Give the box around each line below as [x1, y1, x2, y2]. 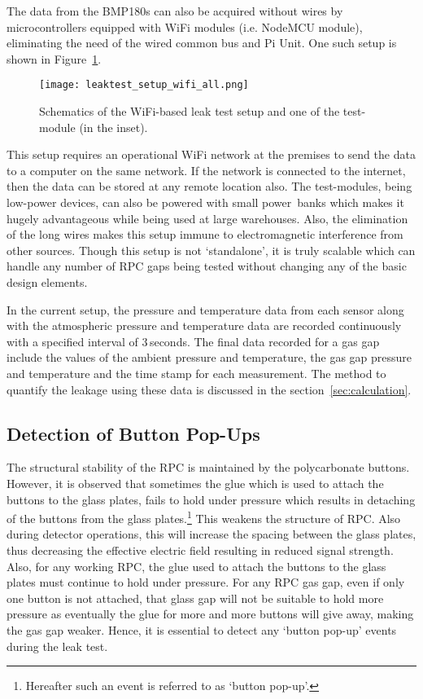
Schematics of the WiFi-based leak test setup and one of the [39, 103, 340, 120]
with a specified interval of [7, 332, 138, 349]
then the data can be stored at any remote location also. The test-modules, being [7, 178, 412, 195]
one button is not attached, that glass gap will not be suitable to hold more [7, 589, 384, 606]
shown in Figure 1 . [7, 50, 102, 67]
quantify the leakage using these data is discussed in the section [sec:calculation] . [7, 380, 412, 398]
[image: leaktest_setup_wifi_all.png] [39, 79, 249, 91]
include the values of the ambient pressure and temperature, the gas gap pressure [7, 349, 412, 366]
